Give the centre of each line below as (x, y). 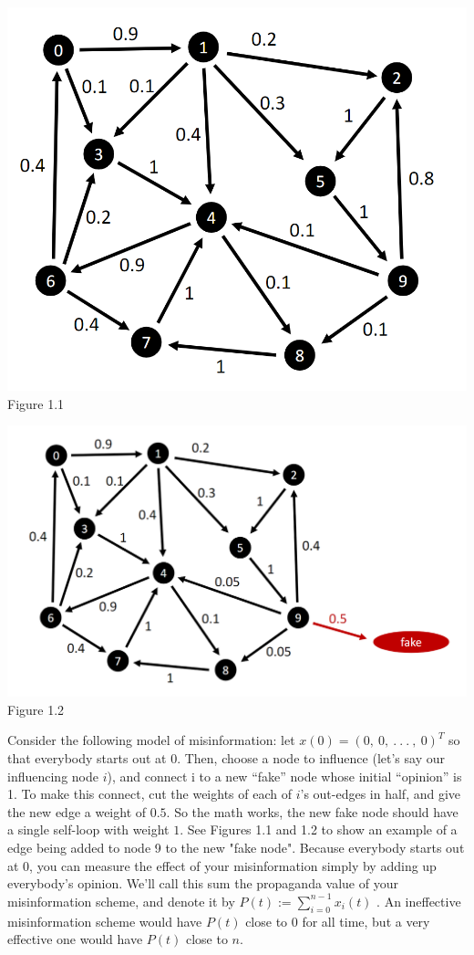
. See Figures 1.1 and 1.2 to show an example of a (319, 829)
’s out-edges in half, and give (381, 794)
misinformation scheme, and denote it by (121, 901)
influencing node (53, 776)
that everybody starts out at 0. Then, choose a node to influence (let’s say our (226, 758)
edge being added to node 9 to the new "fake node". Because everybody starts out (236, 847)
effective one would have (75, 939)
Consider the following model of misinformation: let (151, 740)
